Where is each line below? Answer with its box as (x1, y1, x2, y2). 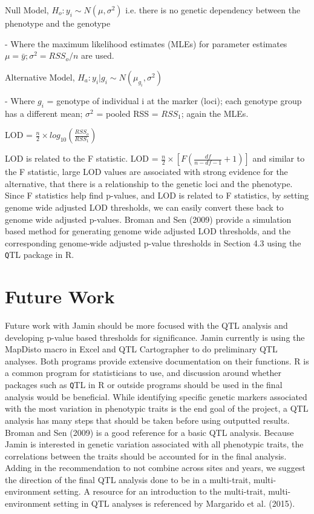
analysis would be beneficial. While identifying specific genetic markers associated (5, 390, 307, 403)
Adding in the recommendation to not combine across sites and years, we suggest (5, 461, 306, 474)
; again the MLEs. (181, 107, 249, 119)
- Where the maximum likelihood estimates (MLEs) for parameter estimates (5, 37, 287, 50)
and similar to (252, 152, 305, 165)
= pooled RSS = (96, 107, 159, 119)
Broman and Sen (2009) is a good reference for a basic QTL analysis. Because (5, 426, 294, 438)
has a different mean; (5, 107, 83, 119)
